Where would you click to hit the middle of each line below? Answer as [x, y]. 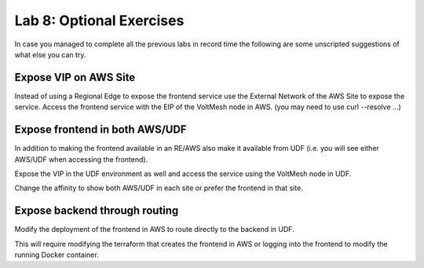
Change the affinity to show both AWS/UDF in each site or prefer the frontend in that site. [159, 188]
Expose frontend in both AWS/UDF [101, 130]
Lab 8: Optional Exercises [99, 20]
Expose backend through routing [97, 211]
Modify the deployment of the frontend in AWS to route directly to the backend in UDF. [154, 229]
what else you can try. [50, 54]
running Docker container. [57, 255]
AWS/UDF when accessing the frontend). [81, 159]
